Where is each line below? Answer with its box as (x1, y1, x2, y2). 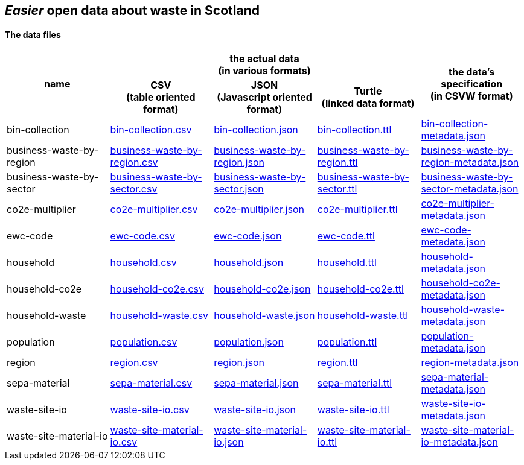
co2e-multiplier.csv (110, 203, 198, 216)
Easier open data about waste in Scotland (5, 3, 260, 18)
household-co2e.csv (110, 283, 204, 296)
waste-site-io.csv (110, 403, 190, 416)
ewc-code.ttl (317, 230, 375, 242)
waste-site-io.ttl (317, 403, 389, 416)
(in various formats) (218, 65, 311, 77)
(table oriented (126, 91, 196, 104)
